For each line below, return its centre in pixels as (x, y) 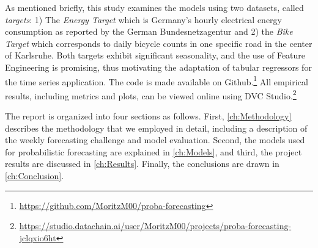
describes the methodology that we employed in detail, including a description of (156, 128)
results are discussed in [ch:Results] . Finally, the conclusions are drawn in (142, 164)
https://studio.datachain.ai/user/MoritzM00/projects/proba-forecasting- (155, 226)
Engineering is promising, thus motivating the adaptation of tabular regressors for (158, 67)
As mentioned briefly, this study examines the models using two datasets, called (154, 7)
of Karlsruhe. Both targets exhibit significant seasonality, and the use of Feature (155, 55)
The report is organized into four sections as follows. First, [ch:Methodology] (148, 116)
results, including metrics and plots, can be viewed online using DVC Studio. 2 (151, 94)
